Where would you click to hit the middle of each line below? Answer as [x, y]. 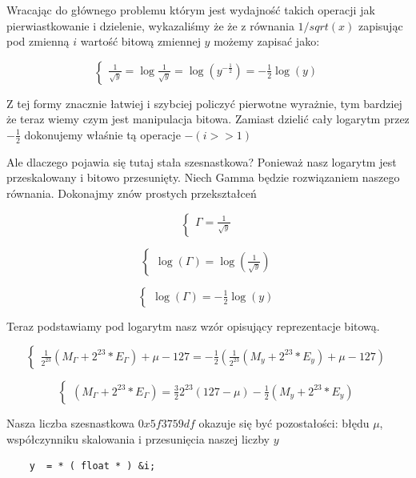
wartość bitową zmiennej [140, 41]
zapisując [380, 25]
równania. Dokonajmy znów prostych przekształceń [132, 193]
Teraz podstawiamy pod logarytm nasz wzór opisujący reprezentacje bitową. [193, 325]
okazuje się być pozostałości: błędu [284, 423]
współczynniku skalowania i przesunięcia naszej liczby [138, 438]
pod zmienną [38, 41]
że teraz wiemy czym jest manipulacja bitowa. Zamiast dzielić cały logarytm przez [208, 119]
